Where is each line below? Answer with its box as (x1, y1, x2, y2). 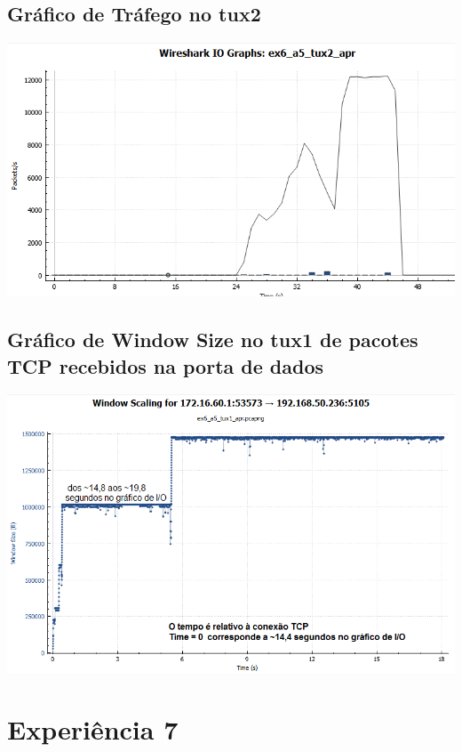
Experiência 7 (7, 710, 179, 747)
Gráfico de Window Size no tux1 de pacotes (7, 326, 418, 353)
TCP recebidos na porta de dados (7, 352, 324, 379)
